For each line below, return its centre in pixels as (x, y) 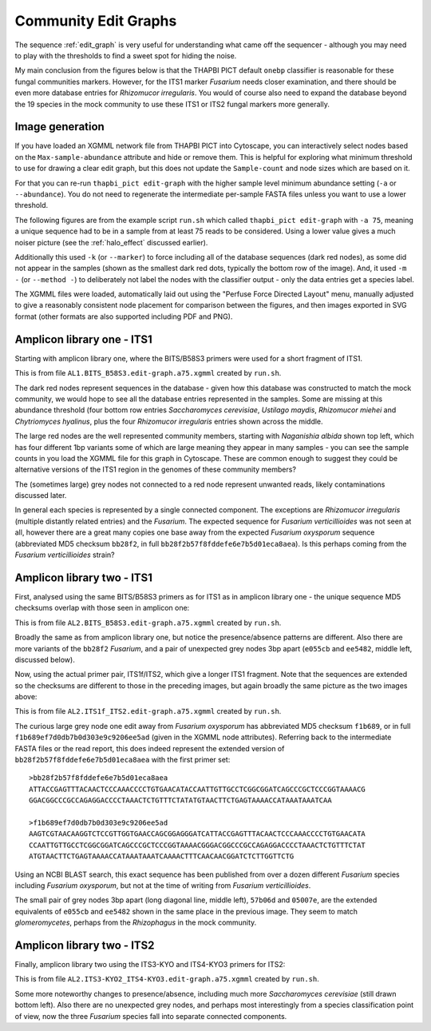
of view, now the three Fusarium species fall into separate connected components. (151, 1016)
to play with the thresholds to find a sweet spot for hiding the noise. (126, 55)
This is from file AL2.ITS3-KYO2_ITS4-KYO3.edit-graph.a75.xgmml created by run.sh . (167, 979)
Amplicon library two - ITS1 (84, 577)
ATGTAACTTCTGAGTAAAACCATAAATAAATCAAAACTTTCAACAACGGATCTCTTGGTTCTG (162, 856)
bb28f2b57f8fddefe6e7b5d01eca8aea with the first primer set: (123, 760)
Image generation (60, 127)
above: (26, 697)
